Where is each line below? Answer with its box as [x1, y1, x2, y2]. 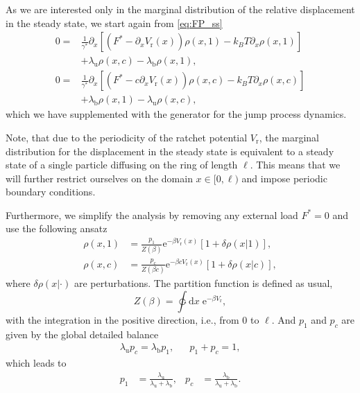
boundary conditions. [6, 184, 96, 199]
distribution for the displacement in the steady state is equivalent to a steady [6, 143, 334, 158]
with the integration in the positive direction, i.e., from [6, 312, 239, 326]
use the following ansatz [6, 221, 108, 236]
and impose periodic [241, 171, 327, 185]
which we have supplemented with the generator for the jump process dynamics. [6, 107, 347, 121]
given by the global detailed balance [6, 326, 159, 341]
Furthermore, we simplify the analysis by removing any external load [6, 207, 298, 222]
